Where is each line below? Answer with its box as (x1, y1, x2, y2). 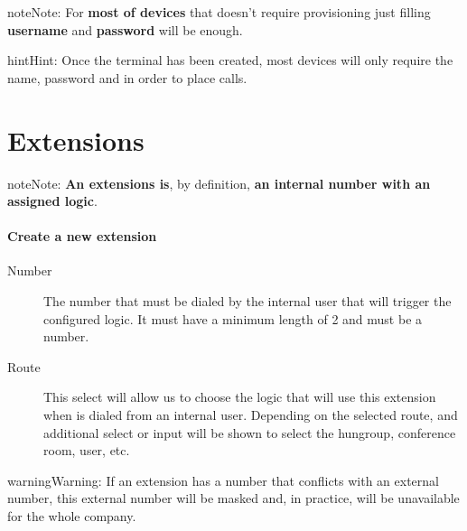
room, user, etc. (43, 441, 130, 460)
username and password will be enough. (7, 20, 243, 39)
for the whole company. (7, 507, 136, 526)
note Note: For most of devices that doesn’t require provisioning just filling (7, 3, 431, 21)
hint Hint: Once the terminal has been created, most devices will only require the (7, 51, 453, 70)
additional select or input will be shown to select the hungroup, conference (43, 423, 456, 442)
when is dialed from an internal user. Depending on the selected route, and (43, 405, 458, 424)
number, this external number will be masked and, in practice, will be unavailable (7, 489, 460, 508)
